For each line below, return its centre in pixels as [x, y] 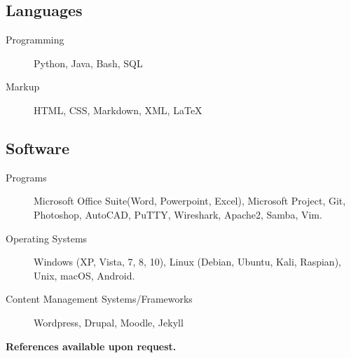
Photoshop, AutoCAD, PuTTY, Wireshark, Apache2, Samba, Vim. [178, 214]
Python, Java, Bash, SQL [88, 63]
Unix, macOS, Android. [84, 275]
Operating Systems [47, 238]
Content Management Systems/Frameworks [99, 299]
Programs [26, 177]
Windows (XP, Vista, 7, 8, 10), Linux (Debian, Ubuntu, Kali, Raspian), [187, 262]
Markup [23, 87]
